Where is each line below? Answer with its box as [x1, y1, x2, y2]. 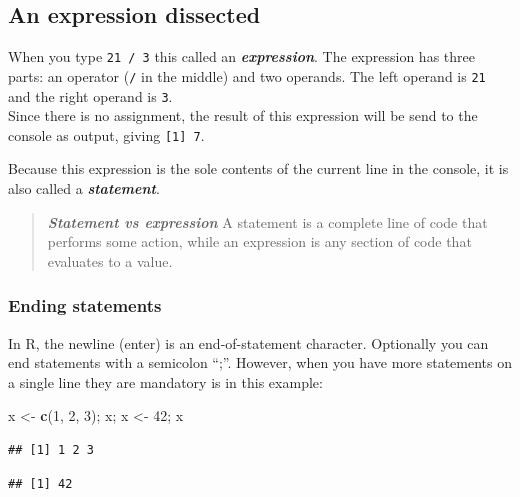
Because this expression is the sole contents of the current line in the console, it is [8, 158, 509, 179]
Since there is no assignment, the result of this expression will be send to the [8, 105, 478, 126]
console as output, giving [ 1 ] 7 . [8, 124, 205, 145]
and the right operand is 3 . [8, 85, 173, 106]
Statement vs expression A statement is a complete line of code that [47, 211, 488, 232]
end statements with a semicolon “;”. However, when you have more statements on [8, 352, 512, 373]
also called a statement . [8, 178, 160, 199]
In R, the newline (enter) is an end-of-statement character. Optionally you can [8, 332, 489, 353]
